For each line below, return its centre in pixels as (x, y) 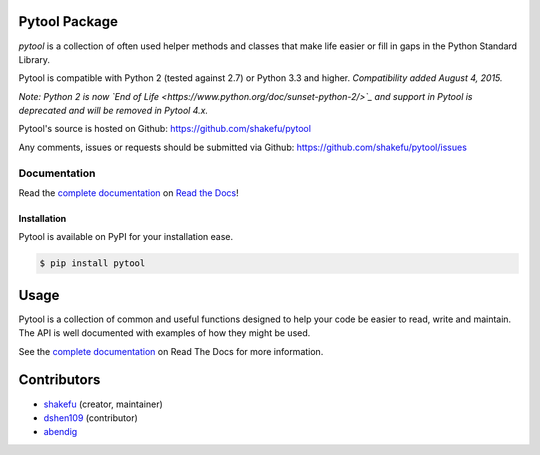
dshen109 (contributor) (91, 417)
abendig (60, 432)
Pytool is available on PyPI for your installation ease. (126, 237)
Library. (34, 59)
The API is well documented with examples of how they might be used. (164, 333)
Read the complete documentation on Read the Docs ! (128, 193)
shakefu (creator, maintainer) (103, 404)
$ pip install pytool (92, 263)
